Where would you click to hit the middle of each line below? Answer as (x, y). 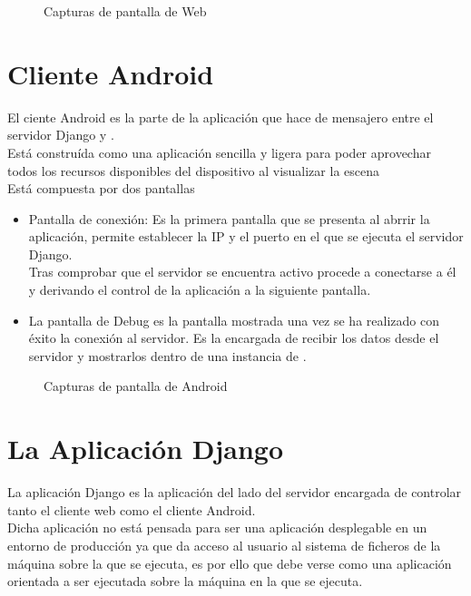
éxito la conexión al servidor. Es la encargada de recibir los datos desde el (234, 338)
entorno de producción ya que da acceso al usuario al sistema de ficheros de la (224, 545)
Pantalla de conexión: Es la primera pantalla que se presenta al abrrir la (229, 218)
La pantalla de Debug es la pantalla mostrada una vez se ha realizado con (234, 320)
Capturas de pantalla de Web (125, 11)
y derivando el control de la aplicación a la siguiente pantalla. (200, 290)
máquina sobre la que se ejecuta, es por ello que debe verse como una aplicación (230, 563)
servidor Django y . (61, 135)
